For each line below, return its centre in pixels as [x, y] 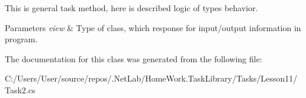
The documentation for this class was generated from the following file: [133, 58]
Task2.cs [20, 89]
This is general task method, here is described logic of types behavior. [131, 8]
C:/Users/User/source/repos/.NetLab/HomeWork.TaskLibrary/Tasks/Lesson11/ [151, 78]
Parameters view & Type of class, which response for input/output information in [153, 27]
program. [21, 39]
